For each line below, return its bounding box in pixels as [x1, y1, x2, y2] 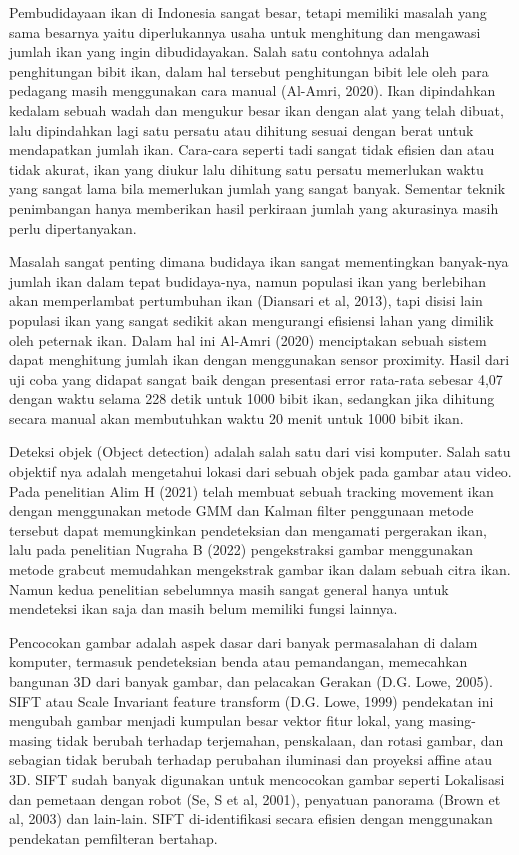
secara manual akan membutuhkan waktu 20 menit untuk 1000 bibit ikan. [9, 407, 464, 428]
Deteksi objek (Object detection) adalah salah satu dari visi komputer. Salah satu [9, 441, 511, 462]
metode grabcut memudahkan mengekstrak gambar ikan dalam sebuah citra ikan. [9, 559, 511, 580]
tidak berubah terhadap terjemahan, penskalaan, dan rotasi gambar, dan [56, 729, 504, 750]
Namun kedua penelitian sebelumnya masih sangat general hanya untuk [9, 578, 449, 599]
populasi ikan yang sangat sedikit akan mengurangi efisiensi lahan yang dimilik [9, 309, 494, 330]
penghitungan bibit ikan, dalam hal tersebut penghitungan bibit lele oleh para [9, 60, 489, 81]
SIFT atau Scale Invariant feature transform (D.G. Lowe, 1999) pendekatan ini [9, 690, 494, 711]
